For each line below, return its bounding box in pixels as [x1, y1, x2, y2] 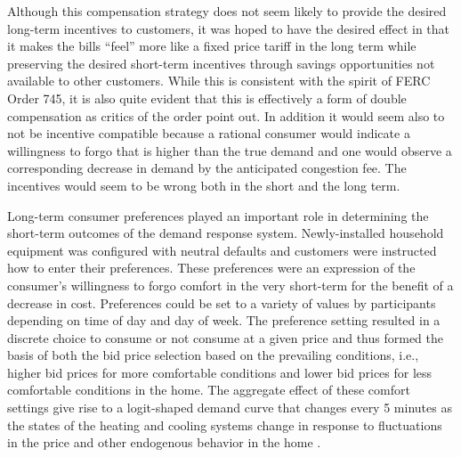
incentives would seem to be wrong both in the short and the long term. [7, 175, 400, 194]
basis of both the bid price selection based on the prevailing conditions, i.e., [7, 346, 419, 364]
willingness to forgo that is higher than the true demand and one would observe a [7, 141, 452, 159]
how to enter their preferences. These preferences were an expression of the [7, 258, 416, 277]
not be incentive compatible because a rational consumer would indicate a [7, 124, 410, 143]
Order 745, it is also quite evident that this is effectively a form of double [7, 88, 407, 107]
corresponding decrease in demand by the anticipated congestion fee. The [7, 159, 407, 177]
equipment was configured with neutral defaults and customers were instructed [7, 241, 437, 259]
